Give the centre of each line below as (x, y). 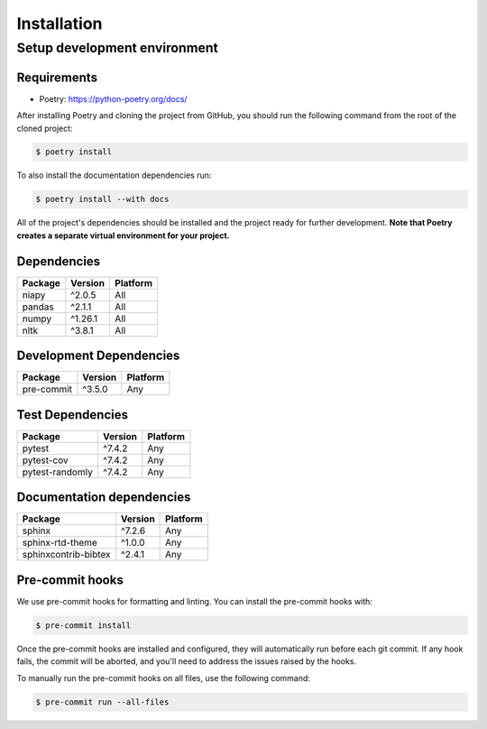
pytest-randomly (58, 472)
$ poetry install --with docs (102, 199)
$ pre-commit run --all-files (102, 702)
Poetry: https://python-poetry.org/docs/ (114, 98)
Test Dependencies (72, 415)
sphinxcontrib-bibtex (67, 555)
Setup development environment (117, 48)
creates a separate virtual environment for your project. (123, 235)
